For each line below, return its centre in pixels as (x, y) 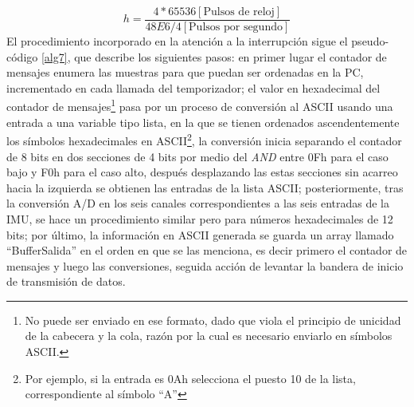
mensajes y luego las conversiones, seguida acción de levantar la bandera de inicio (205, 265)
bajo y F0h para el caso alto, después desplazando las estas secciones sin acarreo (202, 172)
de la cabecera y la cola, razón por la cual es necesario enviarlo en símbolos (209, 336)
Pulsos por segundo (236, 28)
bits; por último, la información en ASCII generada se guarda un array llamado (200, 234)
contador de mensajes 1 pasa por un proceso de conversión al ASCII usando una (200, 105)
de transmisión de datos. (66, 281)
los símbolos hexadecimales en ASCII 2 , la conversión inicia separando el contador (204, 139)
